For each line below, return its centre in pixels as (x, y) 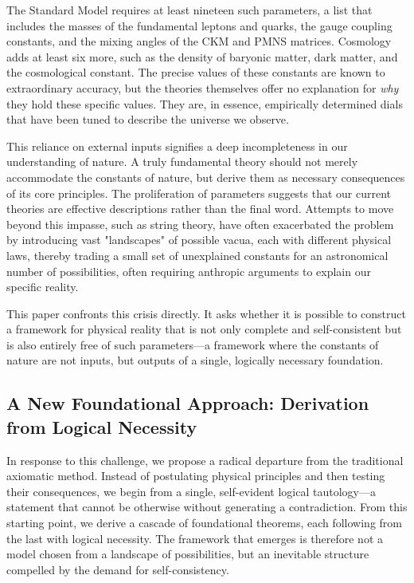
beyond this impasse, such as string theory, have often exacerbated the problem (200, 224)
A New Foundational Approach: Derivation (188, 403)
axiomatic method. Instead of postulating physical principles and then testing (196, 476)
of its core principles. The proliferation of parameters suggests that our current (199, 193)
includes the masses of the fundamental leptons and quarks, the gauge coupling (199, 25)
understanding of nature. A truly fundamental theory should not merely (182, 162)
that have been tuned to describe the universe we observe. (148, 119)
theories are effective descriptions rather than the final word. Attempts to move (200, 209)
